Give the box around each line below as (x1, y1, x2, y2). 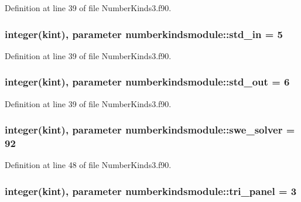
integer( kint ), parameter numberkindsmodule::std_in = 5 (5, 26, 283, 41)
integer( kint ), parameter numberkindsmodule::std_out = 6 (5, 74, 290, 89)
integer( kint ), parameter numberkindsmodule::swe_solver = (5, 122, 295, 137)
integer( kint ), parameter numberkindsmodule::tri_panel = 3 (5, 183, 297, 198)
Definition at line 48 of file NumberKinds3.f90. (5, 159, 172, 171)
